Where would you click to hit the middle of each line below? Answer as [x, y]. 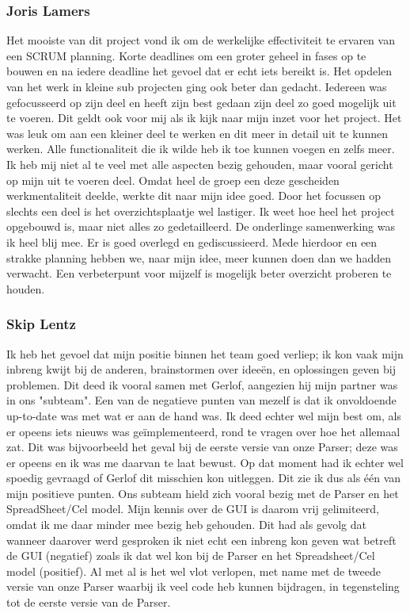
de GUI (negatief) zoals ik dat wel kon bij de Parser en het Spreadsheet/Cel [191, 556]
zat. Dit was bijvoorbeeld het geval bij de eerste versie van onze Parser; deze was [202, 447]
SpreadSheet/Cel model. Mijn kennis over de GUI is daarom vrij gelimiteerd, [193, 509]
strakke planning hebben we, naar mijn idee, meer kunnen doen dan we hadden [199, 257]
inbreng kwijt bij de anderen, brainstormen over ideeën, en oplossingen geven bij [201, 369]
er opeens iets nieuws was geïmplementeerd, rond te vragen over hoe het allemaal [203, 431]
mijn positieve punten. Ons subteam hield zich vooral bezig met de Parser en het [203, 493]
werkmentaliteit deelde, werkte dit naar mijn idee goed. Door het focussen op [194, 195]
